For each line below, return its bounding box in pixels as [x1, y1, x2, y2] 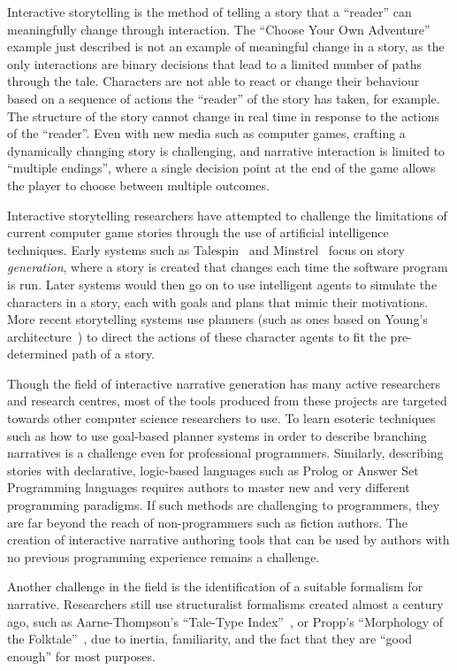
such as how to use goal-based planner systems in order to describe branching [7, 426, 427, 444]
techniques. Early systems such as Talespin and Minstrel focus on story [7, 240, 405, 258]
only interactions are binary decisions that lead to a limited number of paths [7, 54, 423, 73]
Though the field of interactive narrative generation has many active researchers [7, 374, 441, 392]
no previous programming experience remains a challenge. [7, 547, 320, 566]
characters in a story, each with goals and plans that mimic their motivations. [7, 292, 429, 311]
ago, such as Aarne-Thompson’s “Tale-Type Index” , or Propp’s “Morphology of [7, 612, 444, 630]
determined [7, 344, 68, 363]
